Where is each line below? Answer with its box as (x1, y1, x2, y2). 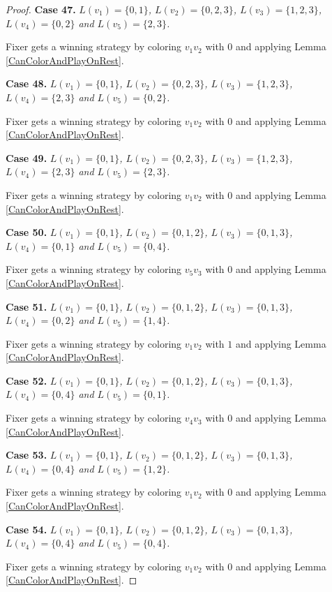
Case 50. (6, 225, 47, 239)
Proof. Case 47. (6, 2, 76, 16)
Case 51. (6, 299, 47, 313)
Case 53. (6, 447, 47, 462)
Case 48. (6, 76, 47, 91)
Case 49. (6, 150, 47, 165)
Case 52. (6, 373, 47, 387)
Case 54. (6, 521, 47, 536)
